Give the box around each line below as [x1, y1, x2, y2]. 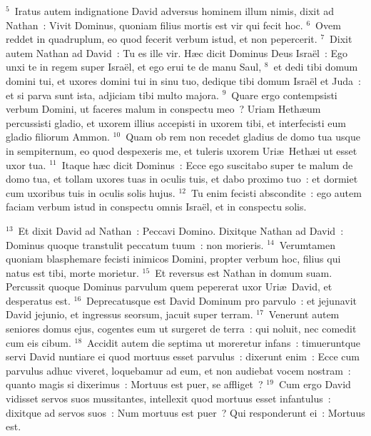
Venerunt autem [268, 307, 340, 322]
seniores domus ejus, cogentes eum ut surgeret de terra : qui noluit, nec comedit [6, 321, 357, 336]
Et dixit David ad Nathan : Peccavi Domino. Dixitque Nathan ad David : [18, 223, 344, 238]
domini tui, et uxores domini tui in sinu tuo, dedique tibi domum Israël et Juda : [6, 73, 361, 88]
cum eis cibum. [6, 335, 71, 350]
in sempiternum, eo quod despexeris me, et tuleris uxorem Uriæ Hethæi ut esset [6, 143, 357, 158]
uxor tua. [6, 157, 46, 172]
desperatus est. [6, 293, 71, 308]
